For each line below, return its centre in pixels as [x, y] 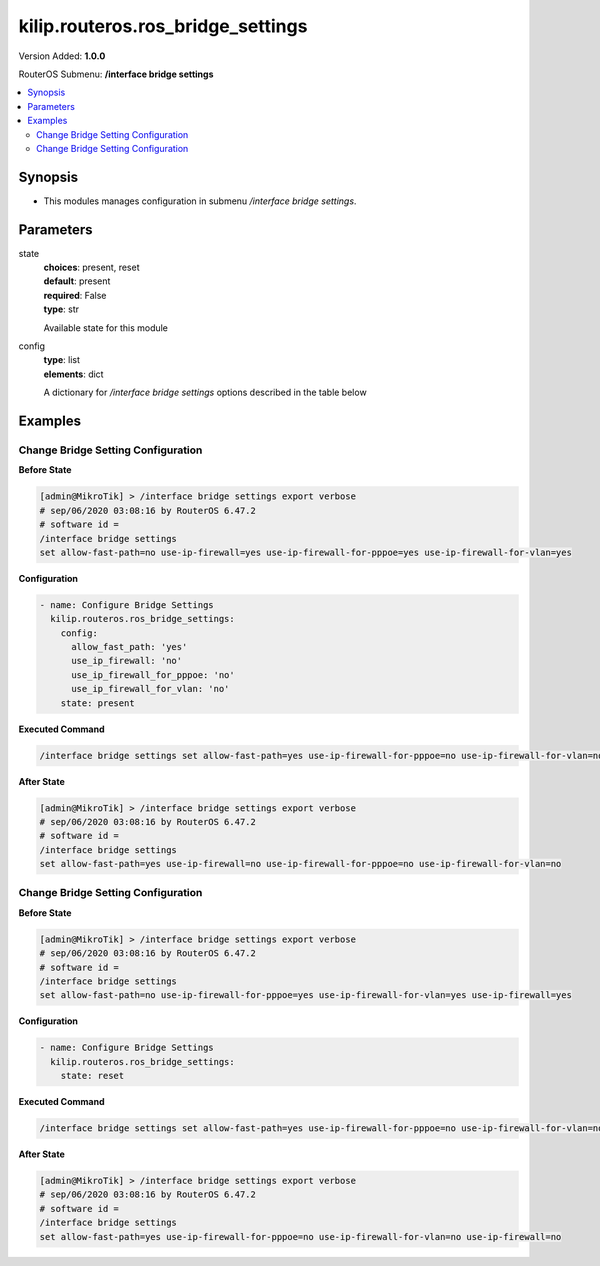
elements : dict [73, 374]
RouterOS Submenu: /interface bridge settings [116, 74]
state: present [97, 703]
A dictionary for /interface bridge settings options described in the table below [205, 392]
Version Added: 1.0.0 [62, 56]
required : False [75, 295]
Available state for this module [106, 327]
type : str [61, 309]
